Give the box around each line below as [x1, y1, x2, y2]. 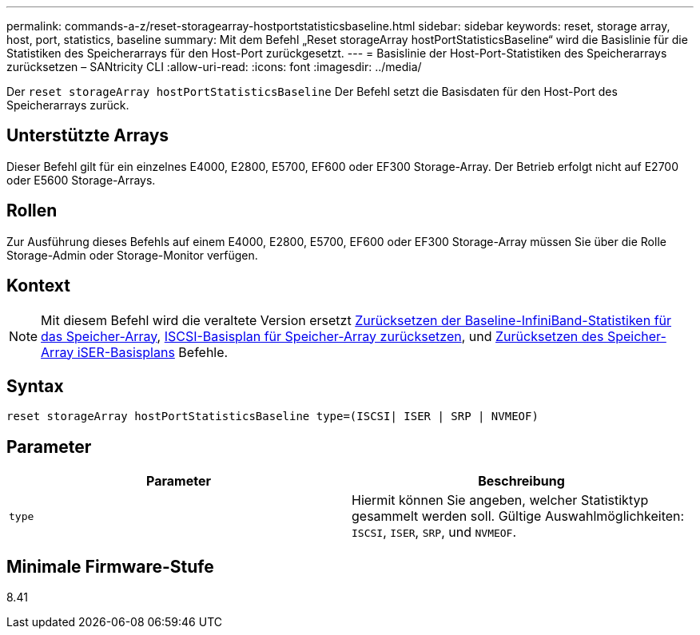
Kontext [6, 276, 70, 296]
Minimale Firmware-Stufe [6, 556, 214, 577]
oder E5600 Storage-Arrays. [6, 173, 156, 187]
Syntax [6, 375, 64, 396]
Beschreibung [478, 473, 565, 490]
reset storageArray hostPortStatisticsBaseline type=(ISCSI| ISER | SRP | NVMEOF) [6, 410, 539, 423]
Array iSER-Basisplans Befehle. [41, 343, 229, 360]
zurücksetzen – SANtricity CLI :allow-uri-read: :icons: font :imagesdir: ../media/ [6, 60, 422, 73]
